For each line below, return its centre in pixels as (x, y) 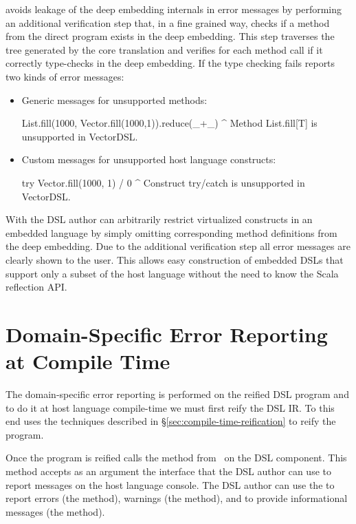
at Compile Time (88, 361)
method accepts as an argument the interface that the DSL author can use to (168, 471)
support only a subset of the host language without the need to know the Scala (172, 273)
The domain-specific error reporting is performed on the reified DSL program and (177, 394)
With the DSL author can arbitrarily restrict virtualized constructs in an (159, 219)
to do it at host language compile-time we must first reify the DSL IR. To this (170, 407)
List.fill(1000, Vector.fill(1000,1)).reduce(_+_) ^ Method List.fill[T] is (169, 123)
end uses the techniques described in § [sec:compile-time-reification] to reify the (171, 421)
